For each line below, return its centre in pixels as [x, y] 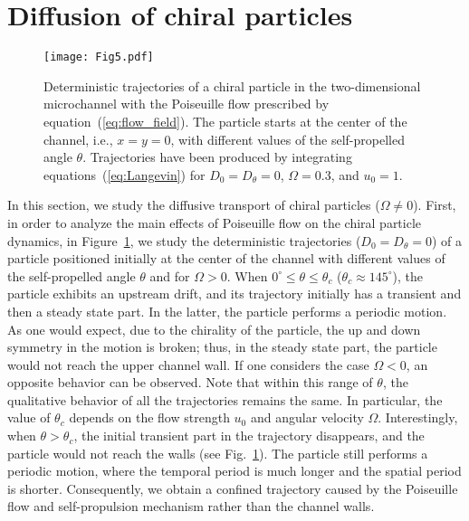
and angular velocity [307, 417]
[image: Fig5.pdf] [99, 57]
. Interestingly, [418, 417]
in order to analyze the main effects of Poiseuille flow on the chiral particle [215, 222]
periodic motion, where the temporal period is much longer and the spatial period [234, 471]
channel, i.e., [78, 139]
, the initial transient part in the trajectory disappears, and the [249, 436]
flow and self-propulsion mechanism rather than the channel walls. [191, 506]
